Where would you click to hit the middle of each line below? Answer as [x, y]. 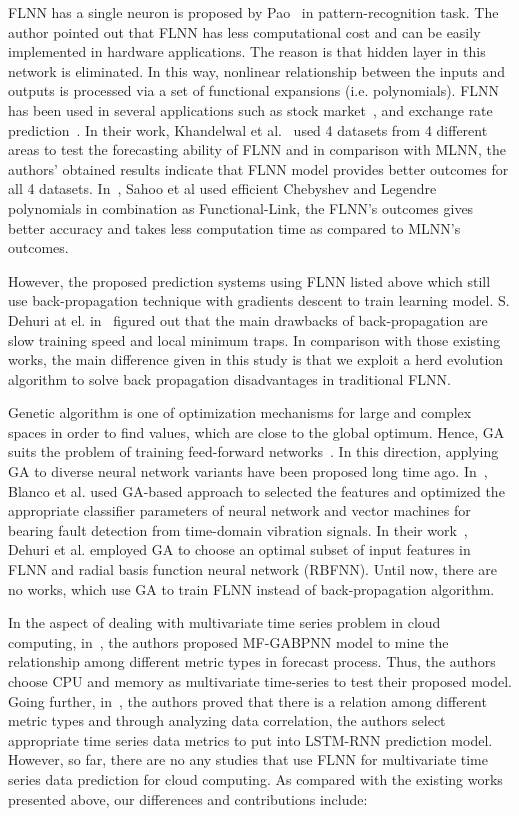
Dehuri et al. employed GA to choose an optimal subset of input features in [239, 549]
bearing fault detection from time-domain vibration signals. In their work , [238, 529]
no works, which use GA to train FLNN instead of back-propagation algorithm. [251, 588]
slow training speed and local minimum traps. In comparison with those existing [254, 339]
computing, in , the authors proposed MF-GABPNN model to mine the [228, 641]
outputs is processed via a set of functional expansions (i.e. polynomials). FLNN [254, 90]
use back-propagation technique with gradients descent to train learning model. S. [259, 300]
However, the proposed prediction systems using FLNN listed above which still [249, 280]
